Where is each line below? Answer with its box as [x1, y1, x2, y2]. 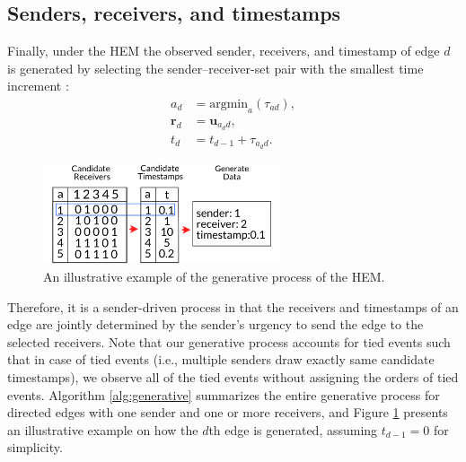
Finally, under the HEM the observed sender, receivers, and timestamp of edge [7, 41, 440, 60]
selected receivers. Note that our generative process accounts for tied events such [7, 332, 451, 351]
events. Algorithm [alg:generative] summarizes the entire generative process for [7, 385, 440, 404]
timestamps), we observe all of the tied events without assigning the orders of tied [7, 367, 459, 386]
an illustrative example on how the [7, 420, 198, 439]
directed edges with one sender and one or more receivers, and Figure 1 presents [7, 403, 448, 422]
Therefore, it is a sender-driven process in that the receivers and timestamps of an [7, 297, 459, 316]
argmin [209, 98, 249, 110]
